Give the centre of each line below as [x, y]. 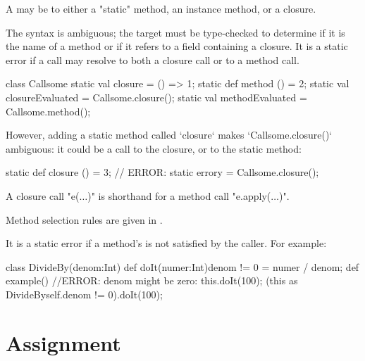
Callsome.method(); [48, 111]
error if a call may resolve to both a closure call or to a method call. [153, 59]
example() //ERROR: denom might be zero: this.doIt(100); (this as [152, 280]
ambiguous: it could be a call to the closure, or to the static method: [154, 148]
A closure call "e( [43, 195]
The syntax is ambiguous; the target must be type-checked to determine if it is [175, 32]
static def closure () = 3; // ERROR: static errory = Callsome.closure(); [162, 172]
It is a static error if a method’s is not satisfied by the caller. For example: [166, 243]
